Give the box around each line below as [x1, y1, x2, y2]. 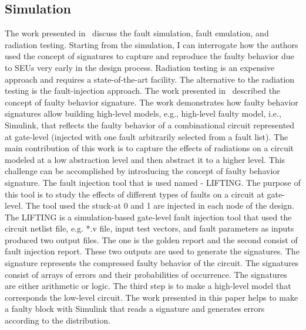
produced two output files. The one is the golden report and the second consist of [5, 233, 298, 246]
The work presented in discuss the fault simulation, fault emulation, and [5, 27, 269, 39]
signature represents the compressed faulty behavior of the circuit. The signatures [5, 257, 299, 269]
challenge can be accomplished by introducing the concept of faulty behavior [5, 165, 280, 177]
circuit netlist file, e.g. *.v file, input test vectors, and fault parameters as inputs [5, 222, 294, 234]
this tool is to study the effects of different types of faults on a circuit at [5, 188, 264, 200]
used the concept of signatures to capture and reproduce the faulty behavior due [5, 50, 294, 62]
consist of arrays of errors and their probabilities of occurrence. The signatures [5, 268, 287, 280]
